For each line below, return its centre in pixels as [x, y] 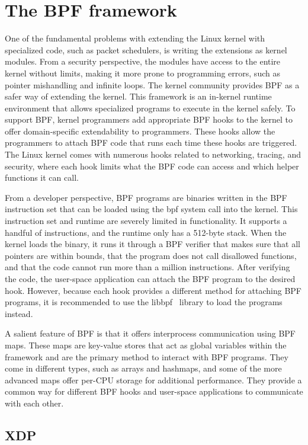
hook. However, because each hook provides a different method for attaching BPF [153, 290]
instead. [19, 313]
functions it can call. [42, 177]
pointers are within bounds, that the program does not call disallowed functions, [151, 255]
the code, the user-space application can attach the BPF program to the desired [150, 278]
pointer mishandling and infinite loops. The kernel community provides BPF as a [152, 84]
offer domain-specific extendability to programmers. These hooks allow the [140, 131]
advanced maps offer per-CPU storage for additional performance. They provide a [153, 380]
